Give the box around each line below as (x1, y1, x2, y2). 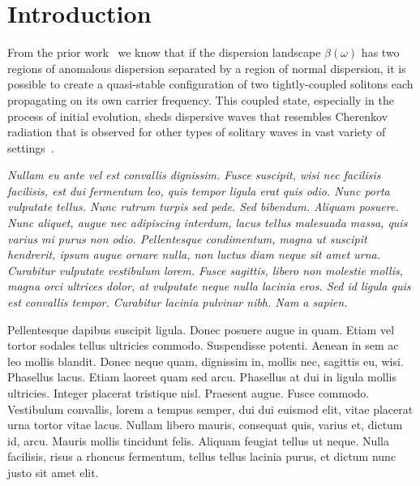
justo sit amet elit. (7, 463, 99, 480)
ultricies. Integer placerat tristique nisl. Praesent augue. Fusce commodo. (7, 385, 370, 401)
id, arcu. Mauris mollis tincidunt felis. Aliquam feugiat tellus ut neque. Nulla (7, 432, 390, 449)
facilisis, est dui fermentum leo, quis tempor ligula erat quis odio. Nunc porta (7, 182, 390, 199)
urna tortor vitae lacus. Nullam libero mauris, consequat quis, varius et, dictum (7, 416, 403, 433)
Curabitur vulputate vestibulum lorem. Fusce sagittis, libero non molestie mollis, (7, 261, 404, 278)
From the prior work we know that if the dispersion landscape (7, 44, 321, 61)
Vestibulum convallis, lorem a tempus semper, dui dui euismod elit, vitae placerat (7, 400, 414, 417)
